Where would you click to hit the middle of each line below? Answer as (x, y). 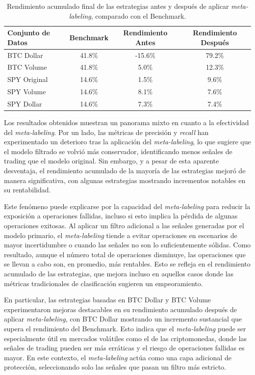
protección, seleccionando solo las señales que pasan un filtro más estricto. (115, 367)
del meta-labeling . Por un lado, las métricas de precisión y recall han (106, 132)
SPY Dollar (25, 104)
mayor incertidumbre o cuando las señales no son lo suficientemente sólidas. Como (127, 245)
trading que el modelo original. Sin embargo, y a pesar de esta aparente (112, 161)
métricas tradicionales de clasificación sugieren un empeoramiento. (103, 283)
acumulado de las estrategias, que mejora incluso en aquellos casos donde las (119, 273)
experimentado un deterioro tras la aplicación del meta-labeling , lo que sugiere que (127, 142)
